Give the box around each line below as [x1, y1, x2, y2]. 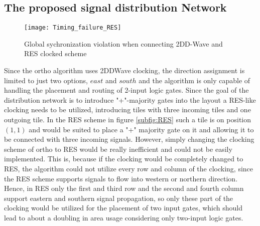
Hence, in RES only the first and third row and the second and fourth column [4, 183, 244, 193]
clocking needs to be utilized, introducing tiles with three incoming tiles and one [4, 104, 251, 115]
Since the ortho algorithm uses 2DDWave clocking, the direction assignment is [4, 65, 245, 76]
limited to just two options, [4, 75, 88, 85]
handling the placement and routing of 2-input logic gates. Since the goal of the [4, 85, 249, 95]
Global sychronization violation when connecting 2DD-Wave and [24, 38, 223, 49]
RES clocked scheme [24, 48, 87, 59]
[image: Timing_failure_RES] [24, 24, 121, 32]
